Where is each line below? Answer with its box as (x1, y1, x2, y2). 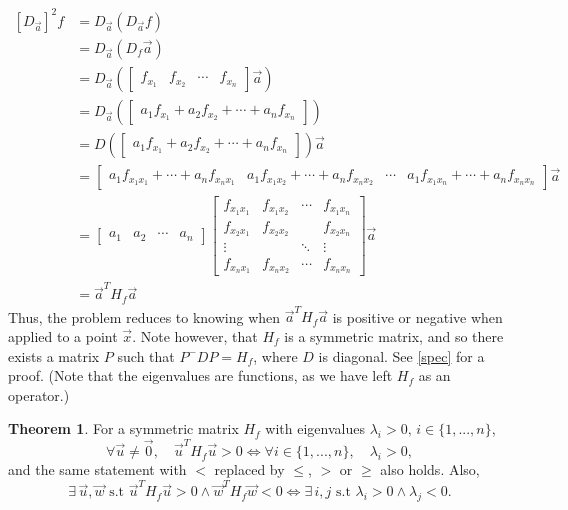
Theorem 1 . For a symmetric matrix (8, 418, 239, 439)
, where (253, 345, 298, 366)
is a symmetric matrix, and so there (284, 325, 504, 346)
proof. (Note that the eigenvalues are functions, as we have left (8, 365, 393, 386)
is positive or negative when (332, 306, 503, 327)
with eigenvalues (265, 418, 365, 439)
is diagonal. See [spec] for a (318, 345, 485, 366)
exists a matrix (8, 345, 100, 366)
